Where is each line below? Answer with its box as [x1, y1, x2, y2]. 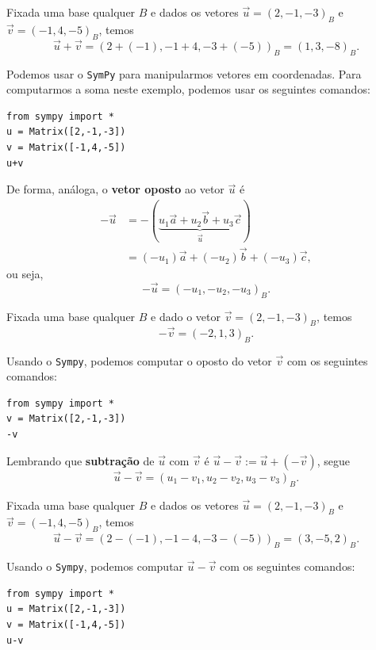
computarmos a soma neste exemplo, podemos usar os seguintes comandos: [6, 81, 370, 97]
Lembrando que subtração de [6, 452, 155, 468]
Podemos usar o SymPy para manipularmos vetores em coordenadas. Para [6, 65, 362, 82]
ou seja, [6, 266, 44, 282]
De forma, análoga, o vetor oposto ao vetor [6, 181, 224, 197]
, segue [317, 452, 351, 468]
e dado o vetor [151, 308, 221, 324]
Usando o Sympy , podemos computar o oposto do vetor [6, 352, 272, 369]
